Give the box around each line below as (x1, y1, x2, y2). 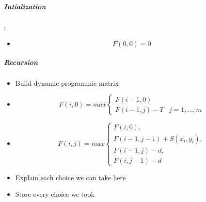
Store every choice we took (15, 188, 95, 199)
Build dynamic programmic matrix (15, 78, 119, 88)
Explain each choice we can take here (15, 172, 126, 182)
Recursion (4, 57, 38, 67)
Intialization (4, 1, 46, 11)
